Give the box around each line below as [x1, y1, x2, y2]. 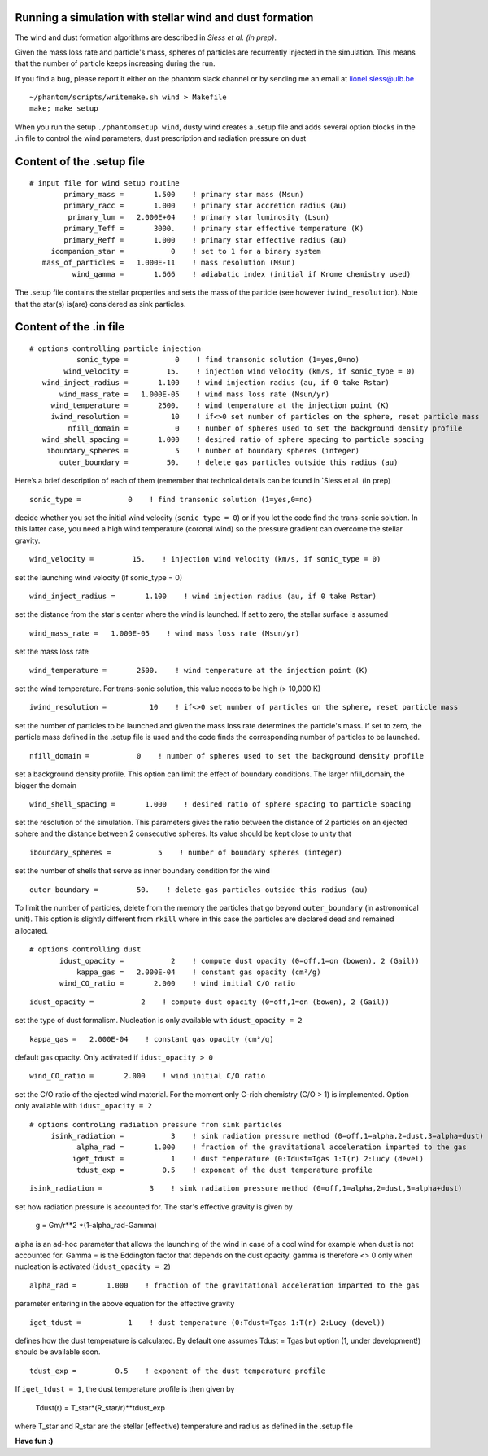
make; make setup [29, 104, 98, 113]
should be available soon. [15, 1347, 101, 1357]
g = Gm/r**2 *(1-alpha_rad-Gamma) [35, 1221, 158, 1231]
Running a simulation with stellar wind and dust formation [15, 11, 314, 24]
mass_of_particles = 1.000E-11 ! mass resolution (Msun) [41, 258, 296, 268]
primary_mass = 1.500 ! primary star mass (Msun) [63, 190, 304, 199]
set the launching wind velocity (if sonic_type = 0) [15, 572, 183, 582]
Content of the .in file [15, 320, 125, 334]
